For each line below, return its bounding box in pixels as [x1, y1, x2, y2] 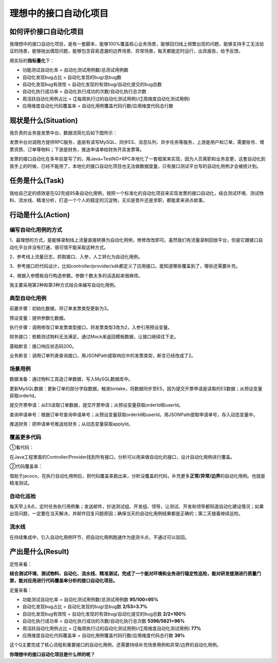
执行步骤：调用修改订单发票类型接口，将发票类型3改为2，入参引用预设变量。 [9, 324, 173, 330]
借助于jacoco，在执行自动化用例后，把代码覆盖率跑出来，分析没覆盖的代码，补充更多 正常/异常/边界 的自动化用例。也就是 [9, 472, 265, 479]
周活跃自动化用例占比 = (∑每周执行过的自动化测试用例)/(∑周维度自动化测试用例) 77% [22, 625, 202, 631]
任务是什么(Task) [9, 176, 64, 185]
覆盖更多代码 [9, 434, 42, 441]
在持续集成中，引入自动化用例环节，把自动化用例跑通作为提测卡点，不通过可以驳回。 [9, 534, 189, 540]
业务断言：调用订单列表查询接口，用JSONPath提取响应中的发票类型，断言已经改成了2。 [9, 352, 196, 359]
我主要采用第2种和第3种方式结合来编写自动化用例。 [9, 282, 119, 288]
